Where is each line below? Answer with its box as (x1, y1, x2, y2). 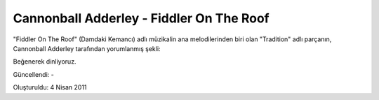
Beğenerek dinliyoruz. (13, 57, 77, 66)
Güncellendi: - (13, 70, 54, 78)
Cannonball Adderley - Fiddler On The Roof (13, 10, 270, 26)
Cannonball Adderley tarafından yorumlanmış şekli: (13, 44, 161, 52)
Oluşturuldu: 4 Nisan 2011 (13, 83, 87, 92)
